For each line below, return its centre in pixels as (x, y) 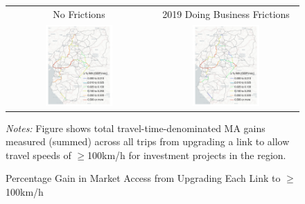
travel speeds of (38, 155)
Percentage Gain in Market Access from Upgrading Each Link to (143, 178)
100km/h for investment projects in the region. (187, 155)
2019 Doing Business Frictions (226, 13)
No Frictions (79, 13)
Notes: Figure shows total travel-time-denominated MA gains (136, 128)
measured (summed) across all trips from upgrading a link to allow (148, 141)
